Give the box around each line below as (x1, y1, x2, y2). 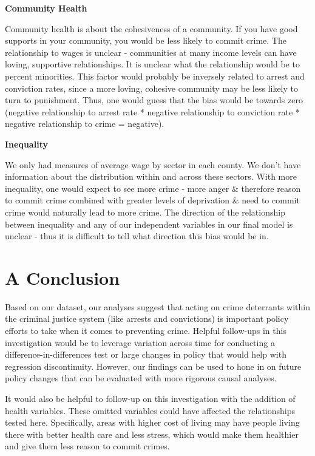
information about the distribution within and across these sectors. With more (5, 170, 297, 183)
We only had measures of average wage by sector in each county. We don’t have (5, 158, 301, 171)
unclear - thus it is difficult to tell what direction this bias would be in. (5, 230, 269, 242)
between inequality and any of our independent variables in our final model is (5, 217, 293, 230)
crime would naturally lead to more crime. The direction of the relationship (5, 205, 285, 218)
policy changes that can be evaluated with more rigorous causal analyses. (5, 372, 277, 384)
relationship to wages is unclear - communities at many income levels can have (5, 46, 297, 58)
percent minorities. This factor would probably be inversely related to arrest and (5, 69, 305, 82)
